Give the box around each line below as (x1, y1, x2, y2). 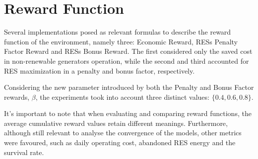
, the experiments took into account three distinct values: (35, 91, 209, 102)
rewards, (4, 91, 30, 102)
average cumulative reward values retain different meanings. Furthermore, (4, 118, 228, 128)
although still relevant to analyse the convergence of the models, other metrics (4, 127, 242, 138)
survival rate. (4, 147, 44, 157)
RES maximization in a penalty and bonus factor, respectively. (4, 65, 195, 76)
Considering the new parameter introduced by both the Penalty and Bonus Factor (4, 82, 254, 92)
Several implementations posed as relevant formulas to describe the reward (4, 27, 231, 37)
